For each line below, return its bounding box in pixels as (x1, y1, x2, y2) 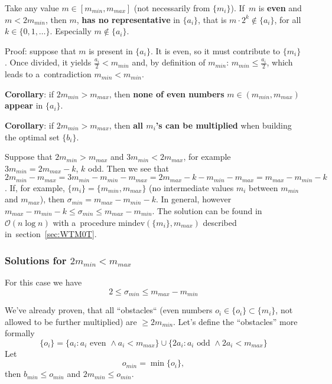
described (203, 216, 237, 228)
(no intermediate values (149, 181, 234, 193)
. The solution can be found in (152, 205, 262, 216)
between (249, 181, 278, 193)
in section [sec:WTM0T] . (5, 228, 97, 240)
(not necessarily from (134, 2, 210, 14)
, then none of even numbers (109, 87, 224, 100)
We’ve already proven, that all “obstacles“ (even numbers (5, 304, 213, 316)
